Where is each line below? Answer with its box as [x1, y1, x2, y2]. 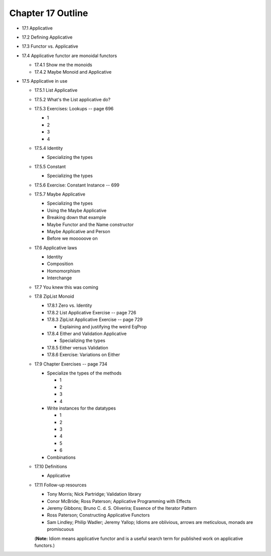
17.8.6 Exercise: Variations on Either [47, 351, 120, 358]
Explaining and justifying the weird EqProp [59, 323, 147, 329]
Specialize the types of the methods [47, 370, 122, 376]
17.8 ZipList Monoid [34, 293, 74, 299]
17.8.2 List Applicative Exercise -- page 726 [47, 309, 137, 315]
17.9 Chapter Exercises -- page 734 [34, 361, 107, 367]
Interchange [47, 275, 72, 281]
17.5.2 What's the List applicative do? [34, 96, 110, 102]
